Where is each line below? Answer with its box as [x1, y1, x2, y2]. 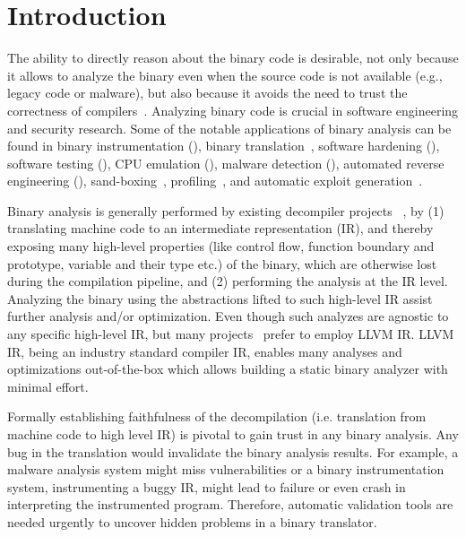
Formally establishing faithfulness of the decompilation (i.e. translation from [7, 407, 427, 426]
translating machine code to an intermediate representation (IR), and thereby [7, 219, 434, 238]
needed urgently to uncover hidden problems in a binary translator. [7, 512, 377, 531]
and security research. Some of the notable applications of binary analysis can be [7, 118, 452, 137]
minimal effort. [7, 377, 89, 395]
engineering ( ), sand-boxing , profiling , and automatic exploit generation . [7, 171, 423, 190]
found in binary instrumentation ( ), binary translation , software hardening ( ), [7, 136, 440, 155]
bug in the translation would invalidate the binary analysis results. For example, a [7, 442, 459, 461]
